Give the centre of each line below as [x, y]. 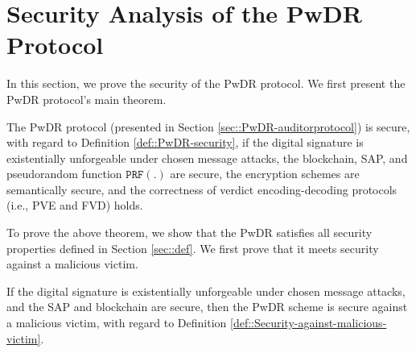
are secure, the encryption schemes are [265, 174]
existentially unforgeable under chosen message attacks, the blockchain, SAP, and [207, 158]
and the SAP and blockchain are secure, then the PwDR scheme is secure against [207, 307]
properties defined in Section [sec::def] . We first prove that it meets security [193, 248]
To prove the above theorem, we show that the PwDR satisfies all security [189, 233]
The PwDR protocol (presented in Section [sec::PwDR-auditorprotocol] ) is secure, [208, 126]
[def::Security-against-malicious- [309, 323]
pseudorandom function [64, 174]
